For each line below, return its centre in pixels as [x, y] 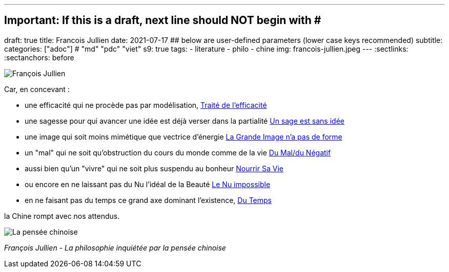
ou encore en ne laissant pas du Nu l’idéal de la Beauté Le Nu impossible [148, 184]
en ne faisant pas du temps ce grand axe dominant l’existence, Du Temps [148, 200]
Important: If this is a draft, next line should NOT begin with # [163, 20]
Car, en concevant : [37, 89]
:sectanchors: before [39, 57]
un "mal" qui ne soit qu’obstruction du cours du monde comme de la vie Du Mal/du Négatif [178, 152]
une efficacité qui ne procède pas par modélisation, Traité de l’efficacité [146, 105]
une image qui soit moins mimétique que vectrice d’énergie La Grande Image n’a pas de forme [183, 137]
